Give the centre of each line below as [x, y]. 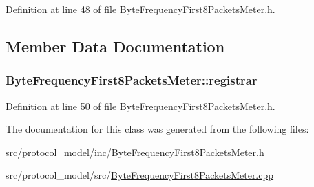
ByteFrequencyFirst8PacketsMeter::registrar [132, 80]
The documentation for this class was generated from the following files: [157, 129]
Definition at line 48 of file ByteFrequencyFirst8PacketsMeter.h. [140, 9]
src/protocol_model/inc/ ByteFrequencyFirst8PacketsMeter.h [135, 152]
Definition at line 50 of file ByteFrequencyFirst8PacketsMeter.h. [140, 106]
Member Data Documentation [115, 46]
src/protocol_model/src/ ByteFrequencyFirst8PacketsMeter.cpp [140, 175]
